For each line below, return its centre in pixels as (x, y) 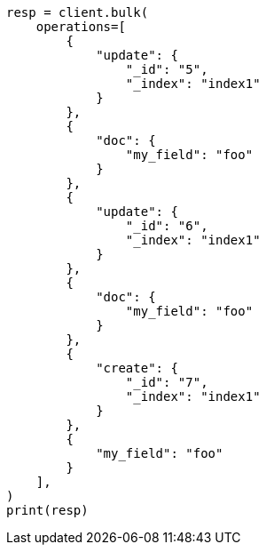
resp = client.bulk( (78, 12)
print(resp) (47, 510)
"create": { (137, 368)
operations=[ (81, 27)
